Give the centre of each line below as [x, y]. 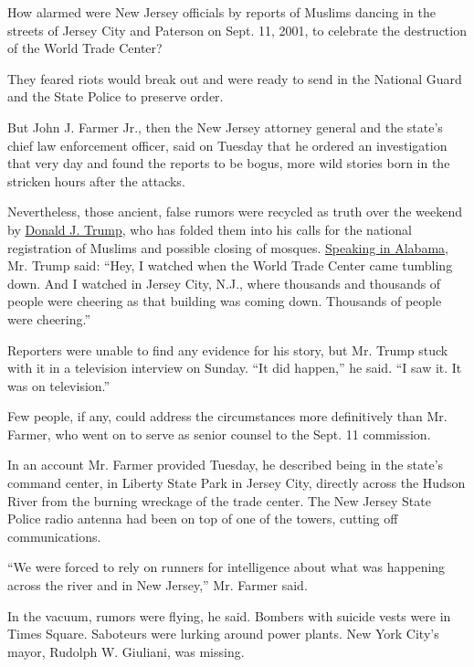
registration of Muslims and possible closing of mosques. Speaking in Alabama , [228, 247]
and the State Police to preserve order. [116, 96]
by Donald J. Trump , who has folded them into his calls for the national [210, 229]
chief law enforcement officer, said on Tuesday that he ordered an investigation [227, 145]
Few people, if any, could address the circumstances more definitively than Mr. [227, 416]
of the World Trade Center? [85, 48]
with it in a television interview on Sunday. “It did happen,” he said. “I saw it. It [235, 368]
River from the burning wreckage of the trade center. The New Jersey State [219, 500]
